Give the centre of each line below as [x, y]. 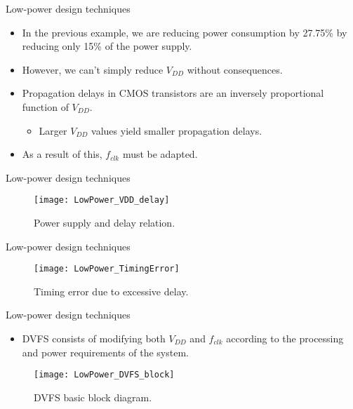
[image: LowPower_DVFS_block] [104, 375]
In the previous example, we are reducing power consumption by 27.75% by [185, 32]
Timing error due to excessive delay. [111, 291]
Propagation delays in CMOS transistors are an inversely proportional [173, 93]
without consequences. [235, 69]
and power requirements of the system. [105, 352]
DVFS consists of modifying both [94, 338]
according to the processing [285, 338]
